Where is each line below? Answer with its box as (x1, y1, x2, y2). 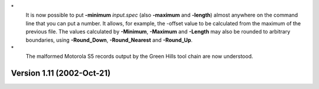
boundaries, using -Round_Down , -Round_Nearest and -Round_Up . (25, 36, 193, 44)
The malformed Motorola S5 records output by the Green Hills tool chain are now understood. (25, 53, 253, 60)
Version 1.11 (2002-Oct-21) (11, 68, 111, 78)
